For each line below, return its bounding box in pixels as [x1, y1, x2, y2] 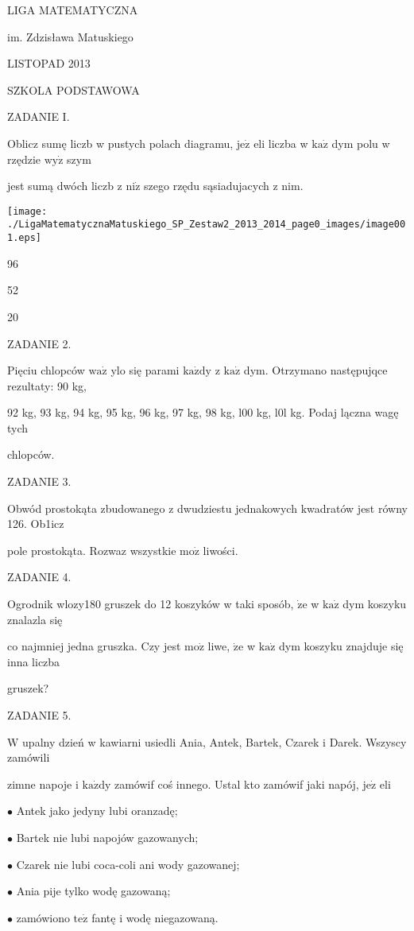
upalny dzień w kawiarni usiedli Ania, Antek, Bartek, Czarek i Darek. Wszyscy [22, 733, 407, 750]
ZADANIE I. [7, 108, 70, 125]
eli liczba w [253, 134, 308, 151]
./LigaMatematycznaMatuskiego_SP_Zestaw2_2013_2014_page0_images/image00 [7, 219, 406, 231]
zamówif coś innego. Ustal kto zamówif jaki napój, [114, 775, 359, 792]
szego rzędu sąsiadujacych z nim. [144, 177, 304, 194]
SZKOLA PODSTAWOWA [7, 81, 140, 98]
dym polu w [331, 134, 390, 151]
